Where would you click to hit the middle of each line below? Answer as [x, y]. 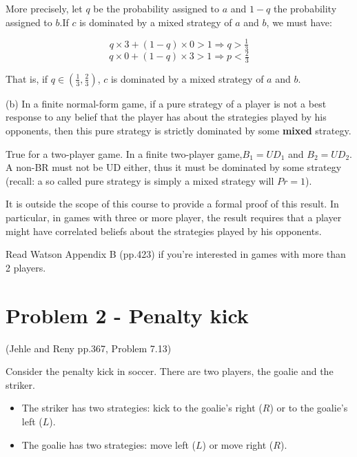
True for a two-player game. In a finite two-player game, [124, 153]
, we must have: [299, 22]
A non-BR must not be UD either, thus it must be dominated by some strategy [174, 167]
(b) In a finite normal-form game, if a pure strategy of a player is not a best [166, 103]
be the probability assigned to [156, 8]
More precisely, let [44, 8]
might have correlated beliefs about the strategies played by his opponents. [164, 231]
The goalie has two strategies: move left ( [109, 444]
